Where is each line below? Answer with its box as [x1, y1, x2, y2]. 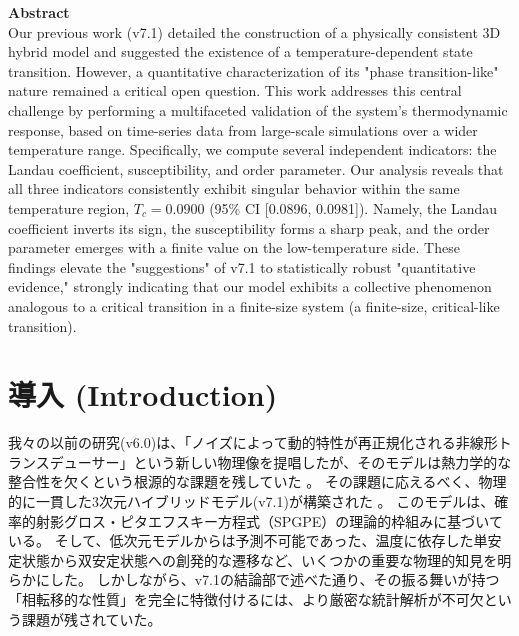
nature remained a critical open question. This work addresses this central [8, 80, 462, 101]
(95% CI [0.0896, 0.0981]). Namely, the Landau [209, 197, 498, 218]
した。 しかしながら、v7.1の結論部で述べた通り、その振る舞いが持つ [49, 569, 500, 590]
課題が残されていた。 [21, 608, 162, 629]
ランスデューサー [8, 451, 120, 472]
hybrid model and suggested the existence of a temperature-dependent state [8, 41, 473, 62]
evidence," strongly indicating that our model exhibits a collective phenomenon [8, 276, 492, 297]
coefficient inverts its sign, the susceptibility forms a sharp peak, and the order [8, 217, 490, 238]
